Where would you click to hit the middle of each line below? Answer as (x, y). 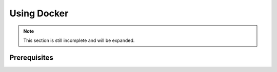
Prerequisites (31, 57)
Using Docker (39, 13)
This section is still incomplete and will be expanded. (79, 40)
